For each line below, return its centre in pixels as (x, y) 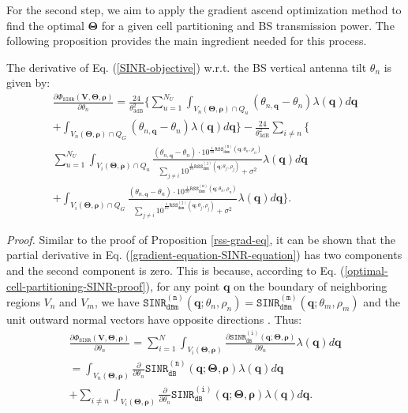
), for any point (183, 285)
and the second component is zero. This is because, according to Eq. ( (176, 270)
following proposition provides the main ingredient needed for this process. (187, 41)
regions (23, 301)
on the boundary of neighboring (311, 285)
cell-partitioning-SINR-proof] (76, 285)
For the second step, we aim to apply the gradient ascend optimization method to (204, 9)
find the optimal (45, 25)
